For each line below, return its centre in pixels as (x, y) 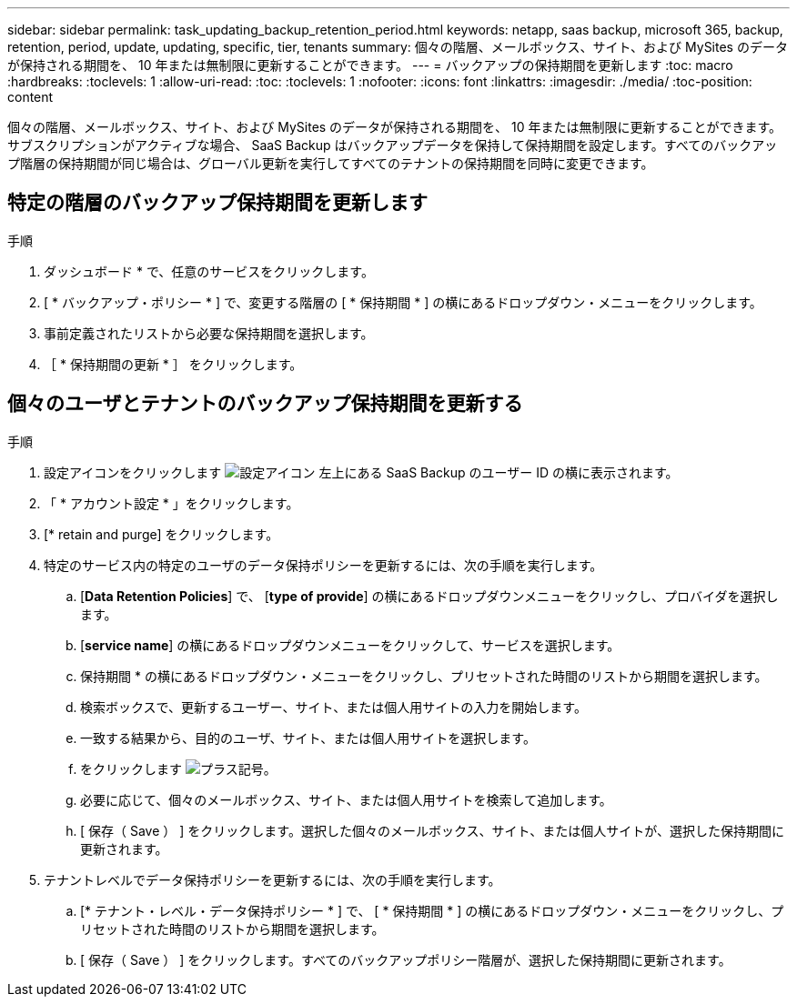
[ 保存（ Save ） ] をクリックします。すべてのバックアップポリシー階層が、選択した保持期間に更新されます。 (406, 959)
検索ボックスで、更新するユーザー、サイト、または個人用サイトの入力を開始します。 (333, 707)
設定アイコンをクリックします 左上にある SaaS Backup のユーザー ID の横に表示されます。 (361, 472)
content (30, 97)
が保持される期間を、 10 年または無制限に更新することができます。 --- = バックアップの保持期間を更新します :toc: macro (370, 65)
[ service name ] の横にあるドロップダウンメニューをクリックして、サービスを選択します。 (350, 645)
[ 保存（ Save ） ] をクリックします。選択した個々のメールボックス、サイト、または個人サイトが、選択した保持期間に (432, 830)
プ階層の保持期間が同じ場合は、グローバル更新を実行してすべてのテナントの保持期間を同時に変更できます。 (331, 163)
